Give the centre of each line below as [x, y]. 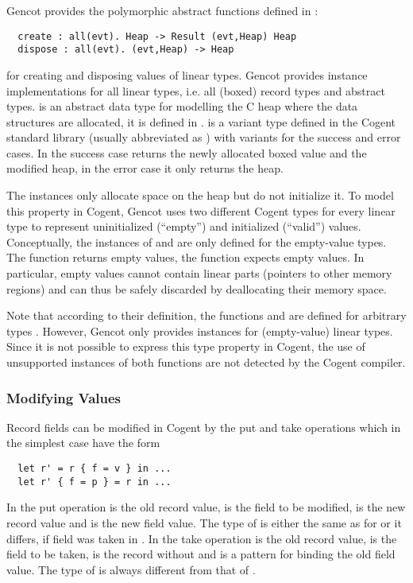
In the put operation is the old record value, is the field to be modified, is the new [206, 507]
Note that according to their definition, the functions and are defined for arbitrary [206, 315]
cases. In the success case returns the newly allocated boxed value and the [187, 152]
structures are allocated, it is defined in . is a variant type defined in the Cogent [201, 121]
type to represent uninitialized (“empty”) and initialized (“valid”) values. [184, 226]
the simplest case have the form [83, 443]
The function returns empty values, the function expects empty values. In [185, 257]
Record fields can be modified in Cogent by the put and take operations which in [204, 427]
